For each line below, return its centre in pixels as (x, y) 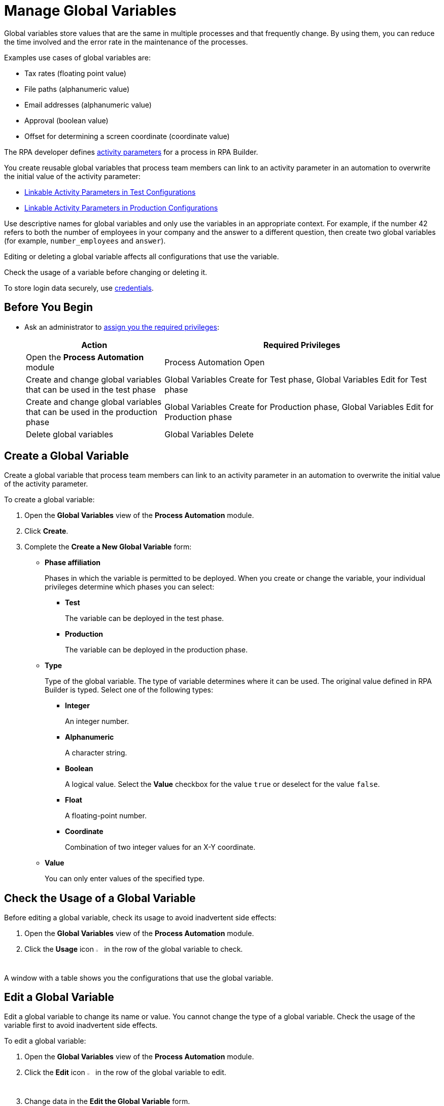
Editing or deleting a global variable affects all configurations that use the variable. (142, 256)
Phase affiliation (73, 563)
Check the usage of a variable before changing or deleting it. (106, 272)
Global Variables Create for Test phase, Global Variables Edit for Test (296, 379)
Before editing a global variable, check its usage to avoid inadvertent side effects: (140, 918)
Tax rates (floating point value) (75, 73)
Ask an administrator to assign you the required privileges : (122, 327)
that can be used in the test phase (91, 389)
